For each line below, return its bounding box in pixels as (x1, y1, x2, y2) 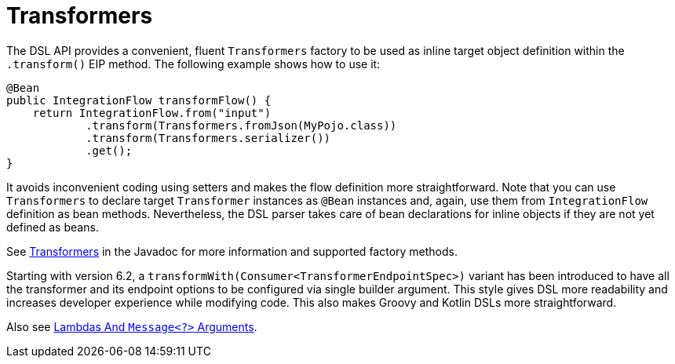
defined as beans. (6, 220, 99, 234)
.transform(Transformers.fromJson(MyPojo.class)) (86, 118, 397, 132)
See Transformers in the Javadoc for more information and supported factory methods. (6, 244, 458, 258)
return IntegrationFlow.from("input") (32, 106, 272, 119)
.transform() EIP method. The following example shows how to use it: (6, 56, 381, 71)
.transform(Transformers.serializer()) (86, 131, 331, 144)
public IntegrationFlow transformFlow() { (6, 93, 272, 107)
